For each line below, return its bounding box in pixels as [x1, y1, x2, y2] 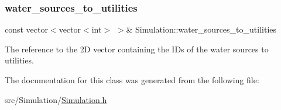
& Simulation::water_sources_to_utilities [126, 23, 277, 36]
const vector [5, 23, 48, 36]
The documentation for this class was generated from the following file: [5, 74, 259, 86]
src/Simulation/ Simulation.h [5, 93, 107, 105]
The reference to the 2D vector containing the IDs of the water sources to [5, 42, 269, 55]
